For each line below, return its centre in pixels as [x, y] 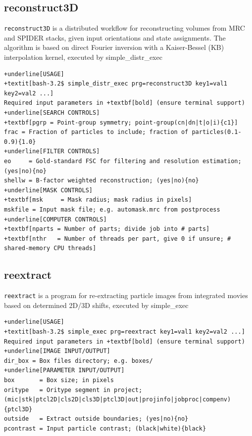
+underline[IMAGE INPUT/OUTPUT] [57, 351]
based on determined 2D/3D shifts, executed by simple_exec [96, 305]
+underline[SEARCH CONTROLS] [52, 113]
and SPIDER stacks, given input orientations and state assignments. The [115, 37]
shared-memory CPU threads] [50, 248]
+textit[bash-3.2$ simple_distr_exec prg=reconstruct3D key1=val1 [116, 84]
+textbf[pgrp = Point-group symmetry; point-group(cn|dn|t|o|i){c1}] [121, 122]
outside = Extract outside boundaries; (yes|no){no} [96, 419]
